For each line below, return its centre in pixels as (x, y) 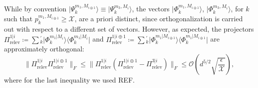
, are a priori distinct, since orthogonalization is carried (159, 19)
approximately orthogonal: (44, 49)
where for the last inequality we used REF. (69, 80)
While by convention (35, 9)
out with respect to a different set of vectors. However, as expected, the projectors (129, 28)
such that (18, 19)
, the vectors (151, 9)
